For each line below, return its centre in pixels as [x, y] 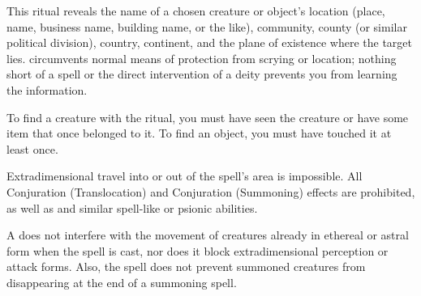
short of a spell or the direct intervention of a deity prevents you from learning [202, 74]
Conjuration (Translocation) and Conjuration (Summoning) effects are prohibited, [211, 191]
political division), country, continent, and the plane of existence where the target [210, 42]
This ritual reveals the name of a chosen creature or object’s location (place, [196, 11]
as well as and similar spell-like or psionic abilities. [132, 207]
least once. [32, 148]
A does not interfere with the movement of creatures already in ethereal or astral [208, 235]
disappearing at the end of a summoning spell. [122, 282]
